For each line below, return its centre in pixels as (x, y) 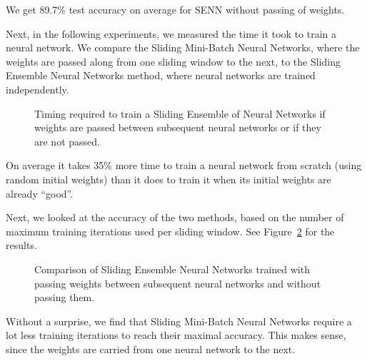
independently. (37, 89)
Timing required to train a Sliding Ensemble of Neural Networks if (180, 113)
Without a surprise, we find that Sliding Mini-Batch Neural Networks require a (179, 321)
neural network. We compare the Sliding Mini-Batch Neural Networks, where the (183, 47)
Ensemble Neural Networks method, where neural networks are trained (161, 75)
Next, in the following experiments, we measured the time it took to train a (171, 33)
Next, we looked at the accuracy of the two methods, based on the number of (175, 217)
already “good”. (40, 193)
